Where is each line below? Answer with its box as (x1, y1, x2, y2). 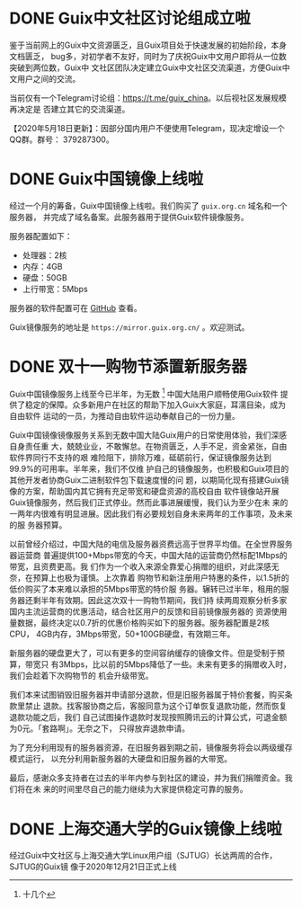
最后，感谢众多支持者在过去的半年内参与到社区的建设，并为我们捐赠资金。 (9, 772, 285, 783)
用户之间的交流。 (16, 73, 81, 84)
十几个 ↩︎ (22, 889, 56, 900)
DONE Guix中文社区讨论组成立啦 (9, 8, 252, 29)
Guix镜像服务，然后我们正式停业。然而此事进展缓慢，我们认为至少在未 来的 (9, 497, 289, 508)
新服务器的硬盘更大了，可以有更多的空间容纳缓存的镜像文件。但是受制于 (9, 648, 277, 659)
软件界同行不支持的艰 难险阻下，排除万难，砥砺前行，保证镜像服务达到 (9, 452, 271, 463)
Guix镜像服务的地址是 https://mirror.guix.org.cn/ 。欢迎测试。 (9, 321, 250, 333)
